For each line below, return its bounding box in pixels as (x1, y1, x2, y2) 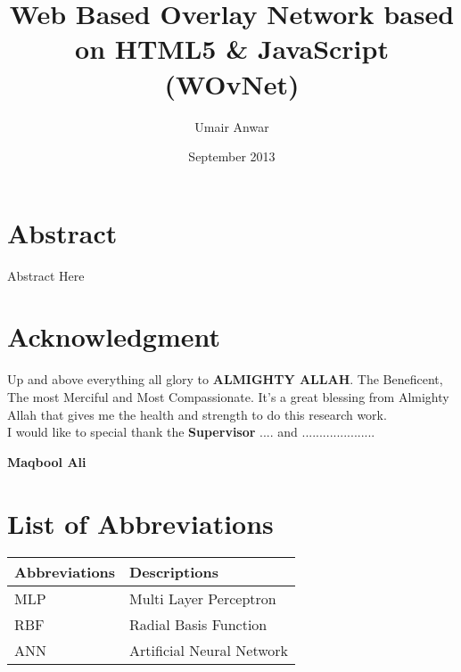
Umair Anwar (194, 117, 269, 135)
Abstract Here (7, 266, 85, 284)
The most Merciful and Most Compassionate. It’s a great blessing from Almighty (7, 387, 449, 406)
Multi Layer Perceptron (129, 588, 276, 610)
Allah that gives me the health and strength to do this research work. (7, 405, 387, 423)
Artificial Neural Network (129, 640, 288, 661)
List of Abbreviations (7, 504, 274, 541)
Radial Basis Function (129, 614, 268, 635)
